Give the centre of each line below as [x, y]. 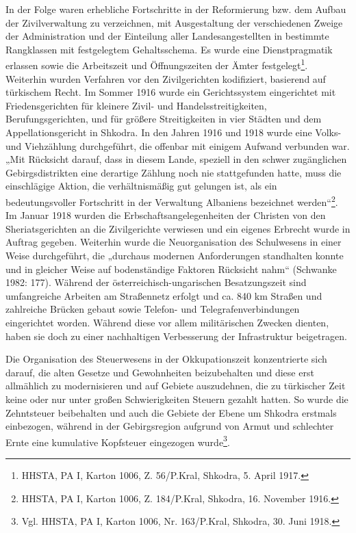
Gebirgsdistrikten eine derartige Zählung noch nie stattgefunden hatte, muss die [174, 172]
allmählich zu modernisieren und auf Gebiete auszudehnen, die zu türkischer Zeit [176, 386]
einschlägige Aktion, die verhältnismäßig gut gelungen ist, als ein [141, 186]
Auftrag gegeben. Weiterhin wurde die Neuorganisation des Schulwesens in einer [174, 242]
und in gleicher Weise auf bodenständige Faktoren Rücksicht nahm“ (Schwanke [171, 269]
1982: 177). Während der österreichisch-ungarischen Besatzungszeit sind [156, 282]
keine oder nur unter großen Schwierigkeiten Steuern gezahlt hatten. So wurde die [177, 399]
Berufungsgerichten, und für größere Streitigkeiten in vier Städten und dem [164, 119]
